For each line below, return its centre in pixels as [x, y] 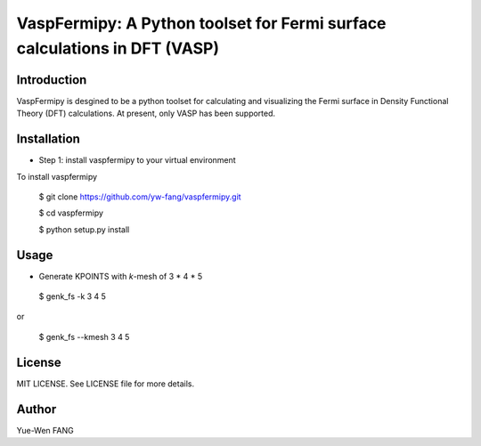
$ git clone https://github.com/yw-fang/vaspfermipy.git [140, 197]
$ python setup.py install [84, 229]
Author [37, 409]
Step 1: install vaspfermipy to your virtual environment [137, 160]
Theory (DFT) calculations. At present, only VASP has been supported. [146, 114]
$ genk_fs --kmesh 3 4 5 [84, 337]
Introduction [52, 80]
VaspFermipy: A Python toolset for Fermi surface [201, 23]
